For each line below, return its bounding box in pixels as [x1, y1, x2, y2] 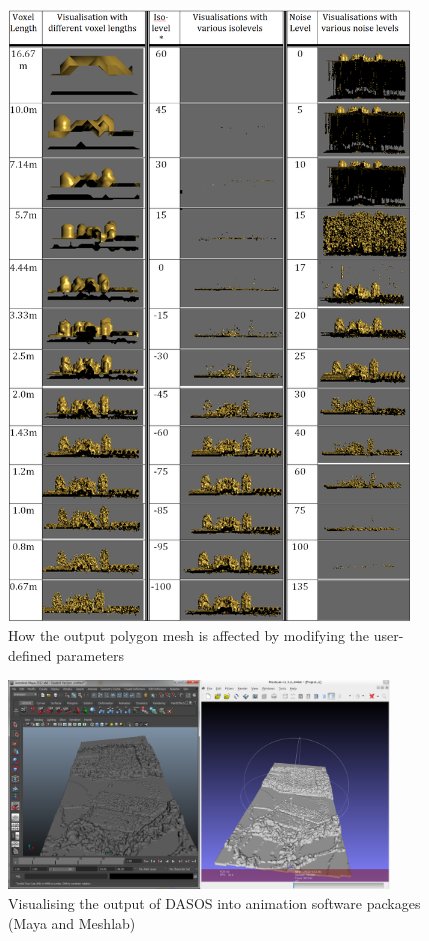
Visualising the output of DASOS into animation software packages [8, 892, 421, 913]
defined [8, 644, 52, 665]
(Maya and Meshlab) [8, 912, 136, 933]
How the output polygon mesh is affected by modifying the [8, 625, 370, 646]
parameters [56, 644, 125, 665]
